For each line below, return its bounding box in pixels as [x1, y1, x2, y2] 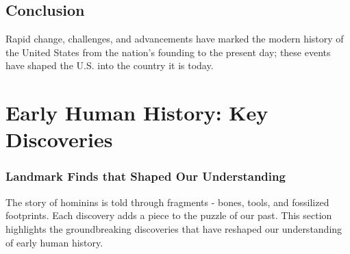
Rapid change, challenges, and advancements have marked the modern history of [5, 31, 344, 46]
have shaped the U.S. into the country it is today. [5, 58, 214, 73]
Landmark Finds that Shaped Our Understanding [5, 168, 286, 185]
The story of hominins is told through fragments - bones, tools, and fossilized [5, 194, 329, 209]
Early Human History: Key [5, 99, 268, 127]
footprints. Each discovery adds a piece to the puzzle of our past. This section [5, 208, 332, 223]
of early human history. [5, 235, 103, 249]
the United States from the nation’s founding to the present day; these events [5, 45, 331, 59]
